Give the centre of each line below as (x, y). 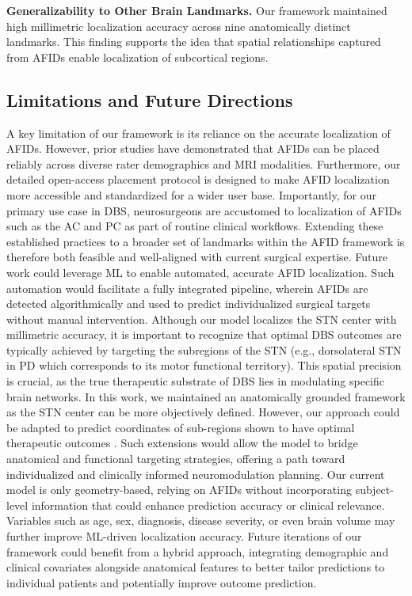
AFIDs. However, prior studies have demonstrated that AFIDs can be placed (193, 148)
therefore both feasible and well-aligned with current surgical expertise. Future (197, 257)
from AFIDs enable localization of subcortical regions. (137, 57)
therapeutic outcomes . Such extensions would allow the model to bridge (182, 443)
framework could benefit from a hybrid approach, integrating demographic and (198, 551)
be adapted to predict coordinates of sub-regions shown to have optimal (181, 427)
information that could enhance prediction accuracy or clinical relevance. (208, 505)
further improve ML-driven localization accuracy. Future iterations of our (184, 536)
